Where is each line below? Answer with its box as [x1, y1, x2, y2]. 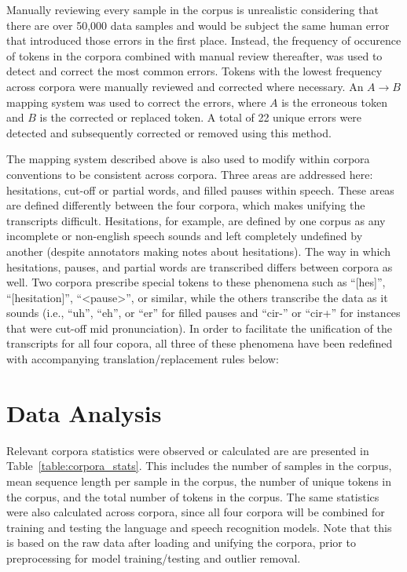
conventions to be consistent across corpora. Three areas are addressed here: [6, 166, 373, 182]
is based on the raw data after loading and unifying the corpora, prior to [6, 534, 356, 551]
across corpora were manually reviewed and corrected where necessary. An [6, 78, 364, 94]
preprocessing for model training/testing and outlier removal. [6, 549, 301, 566]
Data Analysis [6, 396, 162, 428]
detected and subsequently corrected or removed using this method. [6, 124, 332, 140]
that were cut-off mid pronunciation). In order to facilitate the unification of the [6, 319, 392, 336]
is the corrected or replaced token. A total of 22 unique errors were [39, 109, 362, 126]
